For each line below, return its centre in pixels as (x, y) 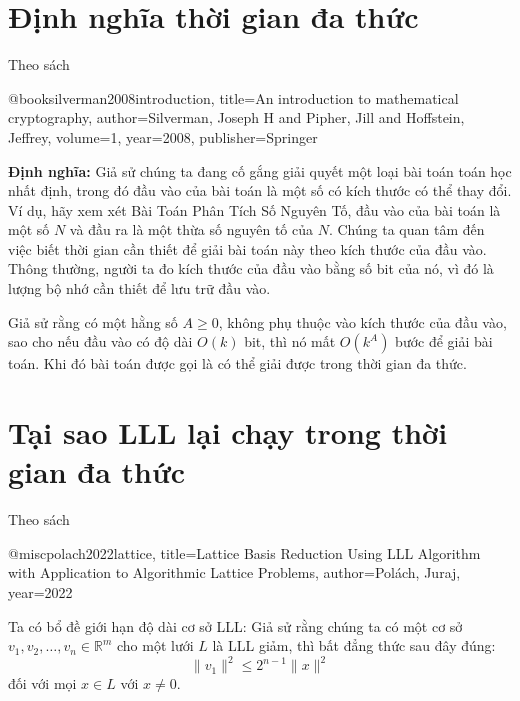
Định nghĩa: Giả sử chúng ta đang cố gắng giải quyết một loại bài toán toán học (260, 170)
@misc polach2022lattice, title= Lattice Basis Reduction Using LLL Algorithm (244, 552)
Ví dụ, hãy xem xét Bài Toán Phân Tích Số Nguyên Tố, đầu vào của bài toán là (254, 209)
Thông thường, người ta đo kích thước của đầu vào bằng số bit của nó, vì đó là (251, 268)
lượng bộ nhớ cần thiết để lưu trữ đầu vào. (139, 288)
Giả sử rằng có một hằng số (93, 321)
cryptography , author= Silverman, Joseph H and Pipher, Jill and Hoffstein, (236, 117)
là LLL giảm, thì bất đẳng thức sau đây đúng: (354, 645)
